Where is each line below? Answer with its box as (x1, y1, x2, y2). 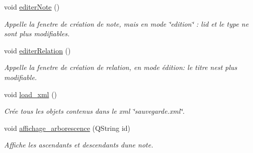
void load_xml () (4, 89, 57, 99)
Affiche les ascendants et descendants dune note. (4, 139, 153, 150)
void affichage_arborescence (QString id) (4, 122, 131, 133)
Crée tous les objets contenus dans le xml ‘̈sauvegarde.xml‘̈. (4, 106, 185, 116)
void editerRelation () (4, 45, 71, 55)
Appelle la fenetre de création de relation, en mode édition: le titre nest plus (4, 62, 237, 72)
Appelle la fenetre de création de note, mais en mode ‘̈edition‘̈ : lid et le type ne (4, 18, 249, 29)
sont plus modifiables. (4, 28, 70, 39)
